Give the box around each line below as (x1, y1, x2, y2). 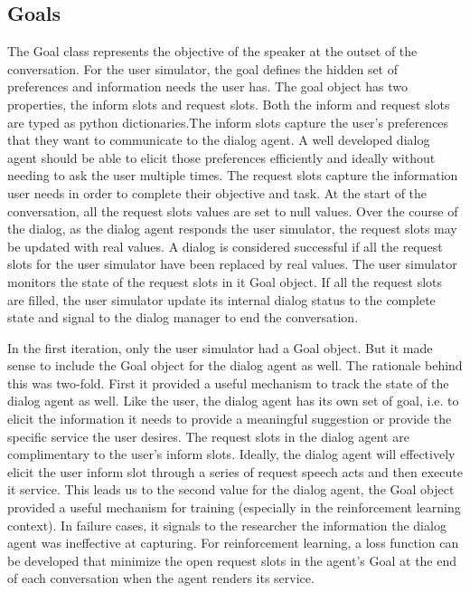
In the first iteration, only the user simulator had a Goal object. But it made (7, 338, 433, 357)
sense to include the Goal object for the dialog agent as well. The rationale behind (7, 356, 463, 375)
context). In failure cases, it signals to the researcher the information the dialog (7, 515, 446, 534)
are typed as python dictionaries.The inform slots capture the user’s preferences (7, 112, 449, 131)
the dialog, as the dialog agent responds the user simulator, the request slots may (7, 219, 457, 238)
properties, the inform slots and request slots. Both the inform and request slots (7, 94, 450, 113)
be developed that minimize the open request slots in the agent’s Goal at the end (7, 550, 457, 569)
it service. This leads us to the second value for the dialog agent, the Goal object (7, 480, 455, 499)
